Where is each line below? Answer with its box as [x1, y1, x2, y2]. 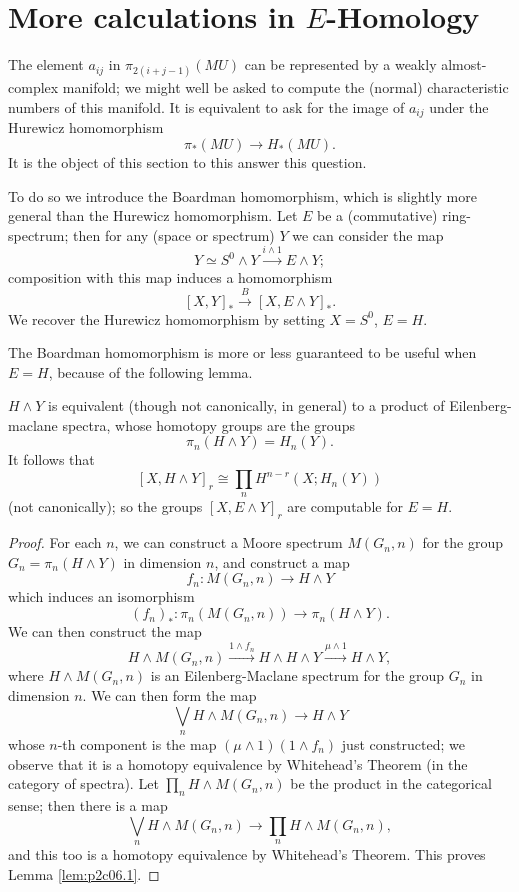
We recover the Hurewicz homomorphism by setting [8, 308, 325, 329]
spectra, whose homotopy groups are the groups [62, 414, 355, 435]
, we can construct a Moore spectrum [114, 532, 343, 553]
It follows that [8, 449, 95, 470]
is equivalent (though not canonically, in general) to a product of [48, 395, 445, 416]
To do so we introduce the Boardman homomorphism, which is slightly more [8, 185, 477, 206]
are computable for [287, 496, 403, 517]
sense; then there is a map [8, 795, 168, 815]
